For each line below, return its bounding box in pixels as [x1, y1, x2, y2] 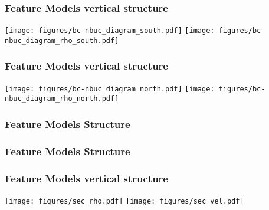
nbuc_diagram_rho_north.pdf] [5, 94, 119, 103]
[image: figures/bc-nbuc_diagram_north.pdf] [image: [5, 84, 215, 93]
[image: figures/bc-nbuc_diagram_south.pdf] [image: [5, 27, 215, 35]
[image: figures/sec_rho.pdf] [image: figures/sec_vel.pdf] [5, 196, 244, 205]
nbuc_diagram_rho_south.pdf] [5, 36, 119, 45]
